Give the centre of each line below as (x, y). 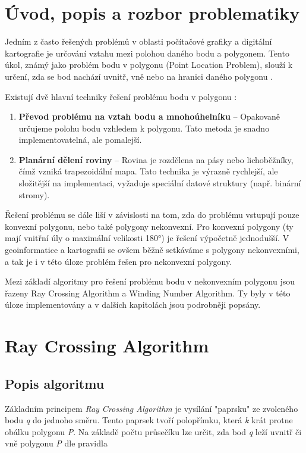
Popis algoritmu (55, 383)
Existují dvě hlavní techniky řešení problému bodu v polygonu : (121, 96)
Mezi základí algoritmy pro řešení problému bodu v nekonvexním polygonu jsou (150, 281)
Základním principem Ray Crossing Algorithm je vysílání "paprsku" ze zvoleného (152, 408)
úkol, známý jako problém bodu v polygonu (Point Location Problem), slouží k (149, 65)
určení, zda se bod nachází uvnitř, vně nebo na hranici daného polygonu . (139, 76)
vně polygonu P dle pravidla (56, 443)
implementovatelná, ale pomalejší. (80, 140)
